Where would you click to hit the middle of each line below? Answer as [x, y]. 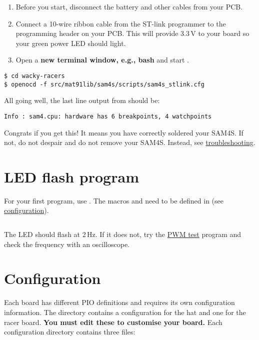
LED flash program [71, 176]
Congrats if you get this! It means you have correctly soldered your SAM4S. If [124, 132]
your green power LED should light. [71, 43]
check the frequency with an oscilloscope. [67, 244]
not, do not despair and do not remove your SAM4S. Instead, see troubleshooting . [130, 142]
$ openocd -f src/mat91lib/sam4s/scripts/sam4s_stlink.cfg [104, 84]
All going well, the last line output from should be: [82, 100]
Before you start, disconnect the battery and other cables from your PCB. [129, 6]
